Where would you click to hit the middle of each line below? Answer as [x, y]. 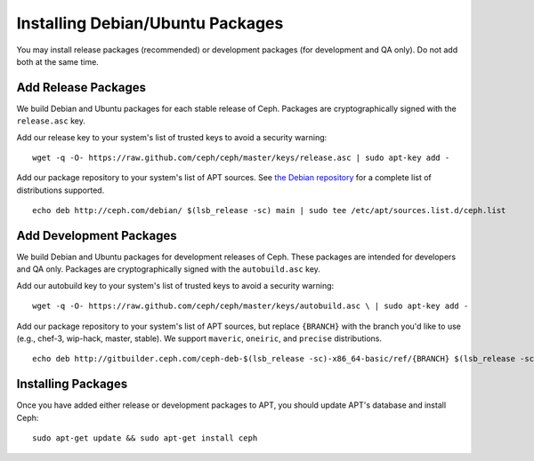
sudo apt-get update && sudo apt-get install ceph [145, 438]
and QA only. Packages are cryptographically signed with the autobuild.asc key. [168, 269]
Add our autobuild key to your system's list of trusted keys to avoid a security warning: [175, 285]
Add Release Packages [81, 87]
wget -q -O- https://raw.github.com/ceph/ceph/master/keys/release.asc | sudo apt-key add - [241, 158]
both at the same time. [58, 61]
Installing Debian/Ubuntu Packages [150, 23]
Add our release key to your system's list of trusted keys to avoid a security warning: [172, 137]
